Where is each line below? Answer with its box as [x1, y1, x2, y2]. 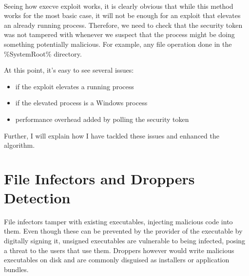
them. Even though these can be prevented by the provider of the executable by [4, 226, 243, 236]
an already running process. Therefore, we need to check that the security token [4, 20, 243, 30]
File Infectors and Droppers [4, 168, 195, 188]
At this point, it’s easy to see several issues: [4, 65, 134, 75]
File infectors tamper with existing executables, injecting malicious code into [4, 216, 233, 226]
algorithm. [4, 140, 35, 150]
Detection [4, 188, 71, 208]
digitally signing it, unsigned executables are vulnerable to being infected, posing [4, 236, 246, 246]
